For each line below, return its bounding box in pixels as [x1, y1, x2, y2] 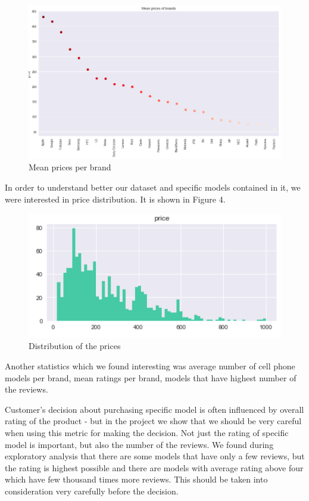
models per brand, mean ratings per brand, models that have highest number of [5, 371, 296, 384]
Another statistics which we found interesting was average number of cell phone [5, 359, 295, 372]
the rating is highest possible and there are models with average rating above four [5, 461, 304, 474]
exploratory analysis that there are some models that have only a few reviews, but [5, 450, 305, 462]
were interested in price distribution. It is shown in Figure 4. [5, 192, 226, 205]
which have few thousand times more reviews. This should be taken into [5, 473, 268, 486]
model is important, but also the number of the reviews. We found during [5, 438, 274, 450]
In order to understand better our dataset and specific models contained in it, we [5, 181, 301, 193]
